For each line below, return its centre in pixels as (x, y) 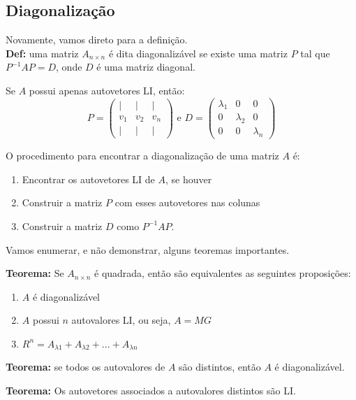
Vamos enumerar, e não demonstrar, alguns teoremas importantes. (148, 249)
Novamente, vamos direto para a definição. (97, 40)
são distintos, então (220, 367)
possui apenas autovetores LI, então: (107, 90)
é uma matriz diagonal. (146, 67)
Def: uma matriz (42, 53)
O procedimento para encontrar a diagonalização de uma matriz (142, 156)
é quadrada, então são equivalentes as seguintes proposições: (223, 273)
